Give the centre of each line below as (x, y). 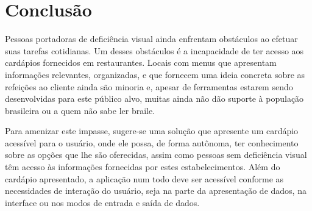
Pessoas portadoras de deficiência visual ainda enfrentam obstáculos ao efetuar (151, 39)
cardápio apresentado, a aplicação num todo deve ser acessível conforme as (144, 178)
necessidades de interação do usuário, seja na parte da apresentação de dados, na (156, 191)
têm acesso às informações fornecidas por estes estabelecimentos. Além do (143, 167)
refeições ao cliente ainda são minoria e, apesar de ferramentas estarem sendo (149, 86)
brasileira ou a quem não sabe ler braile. (80, 110)
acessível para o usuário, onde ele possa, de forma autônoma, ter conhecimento (152, 142)
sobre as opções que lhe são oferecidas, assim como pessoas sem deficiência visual (156, 155)
